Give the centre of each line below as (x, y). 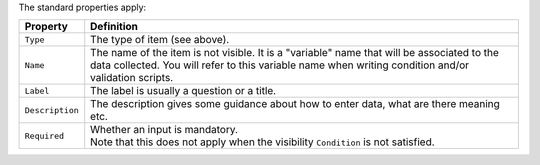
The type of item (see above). (160, 40)
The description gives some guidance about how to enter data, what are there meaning (295, 104)
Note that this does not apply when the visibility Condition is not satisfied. (262, 142)
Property (46, 27)
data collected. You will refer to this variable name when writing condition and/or (280, 65)
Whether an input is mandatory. (164, 130)
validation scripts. (132, 78)
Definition (114, 27)
